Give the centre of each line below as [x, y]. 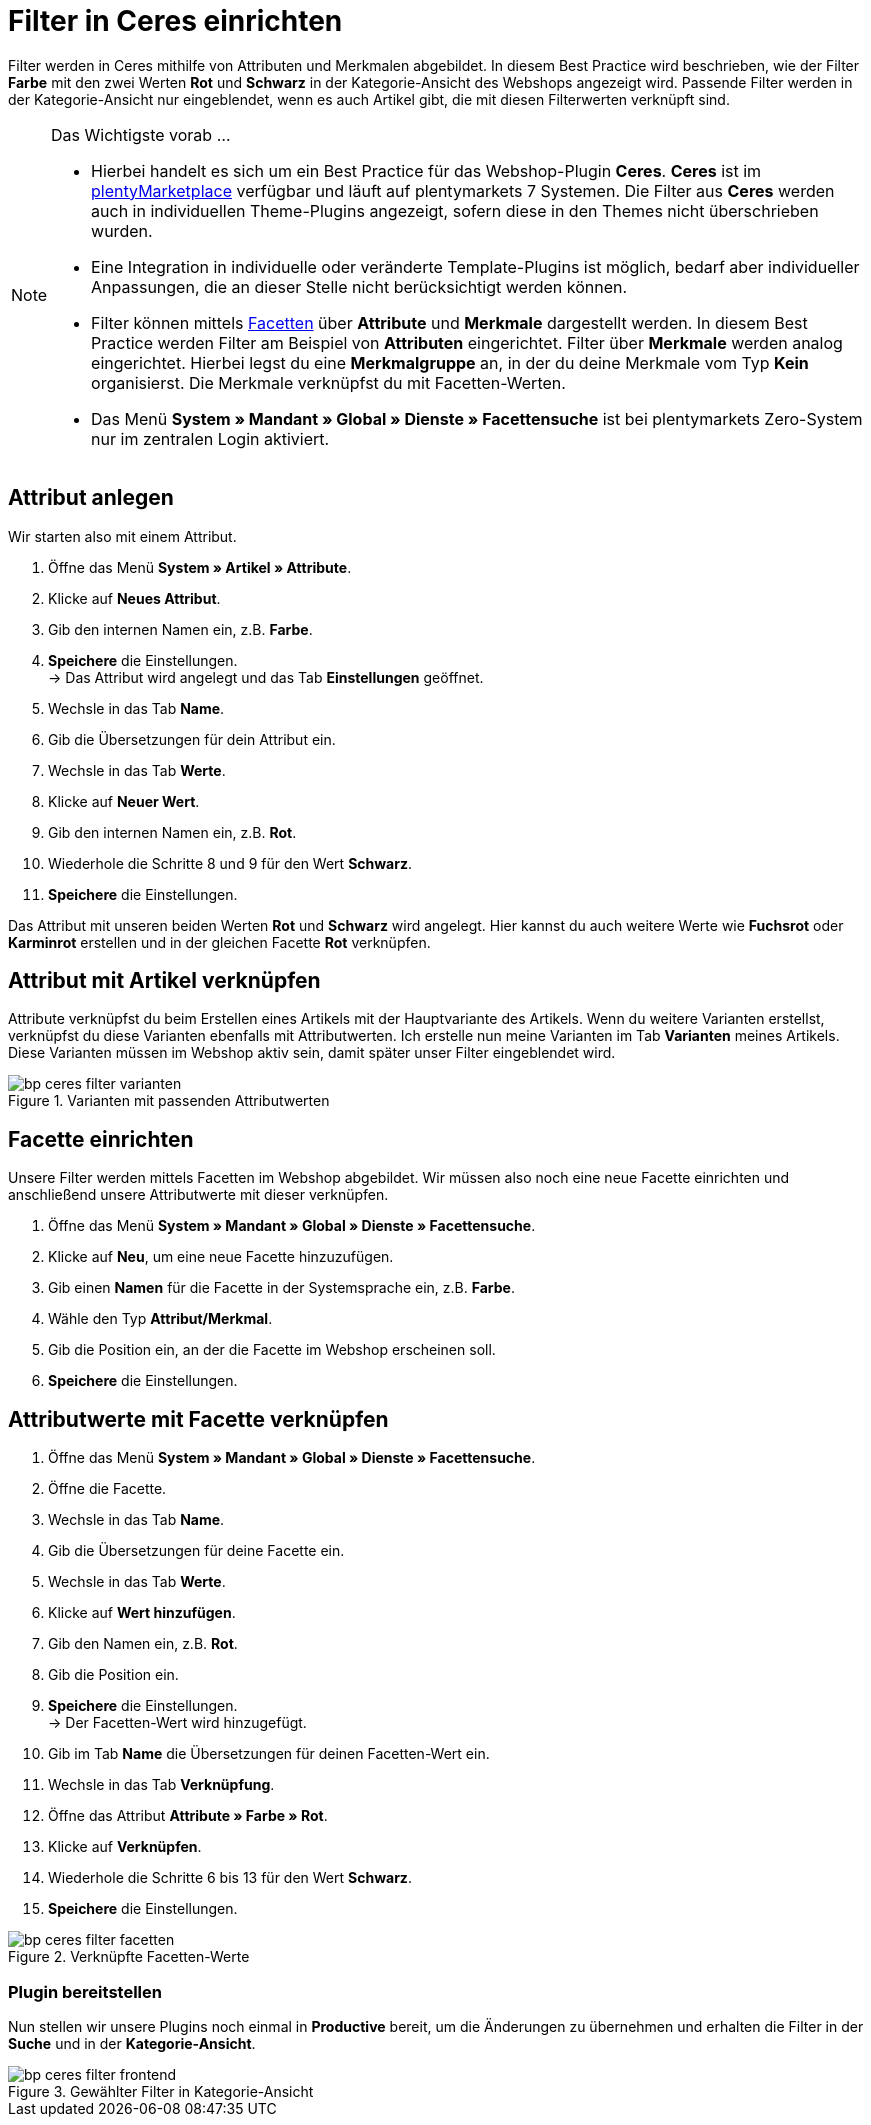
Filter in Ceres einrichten [175, 21]
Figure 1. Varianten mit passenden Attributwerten [169, 1101]
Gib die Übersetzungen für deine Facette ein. [196, 1551]
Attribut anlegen [91, 498]
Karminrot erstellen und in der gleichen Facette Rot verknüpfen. [219, 942]
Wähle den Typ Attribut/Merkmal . [160, 1319]
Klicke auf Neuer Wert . [124, 801]
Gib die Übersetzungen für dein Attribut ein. [192, 739]
